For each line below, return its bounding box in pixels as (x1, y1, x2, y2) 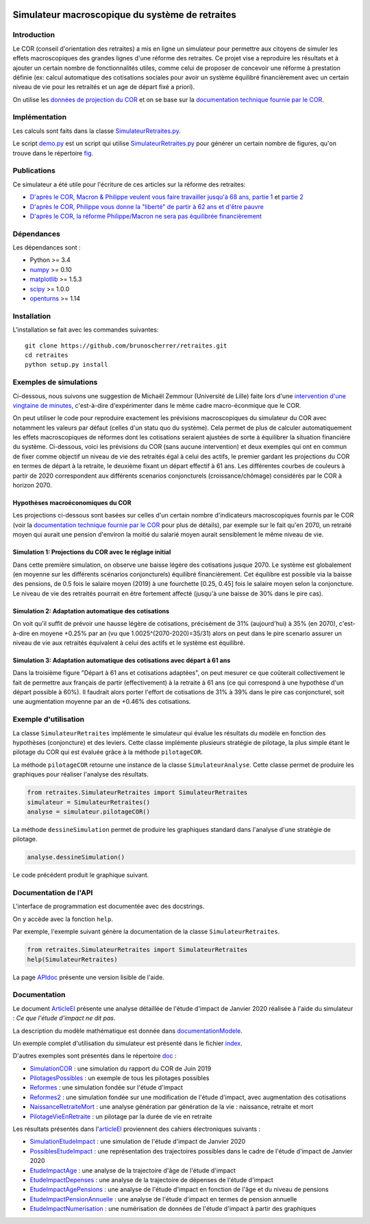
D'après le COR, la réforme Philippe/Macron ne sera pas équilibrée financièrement (29, 212, 262, 220)
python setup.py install (25, 360, 108, 369)
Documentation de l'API (12, 888, 93, 898)
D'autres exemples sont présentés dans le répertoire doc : (12, 1052, 177, 1060)
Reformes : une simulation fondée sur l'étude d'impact (29, 1084, 183, 1092)
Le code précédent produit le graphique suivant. (12, 871, 149, 879)
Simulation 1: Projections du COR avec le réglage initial (12, 548, 171, 556)
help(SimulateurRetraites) (27, 955, 118, 963)
